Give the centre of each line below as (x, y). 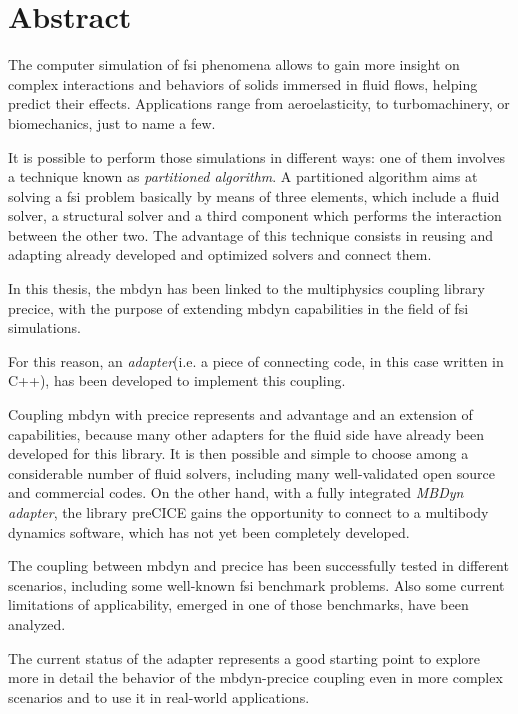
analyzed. (37, 623)
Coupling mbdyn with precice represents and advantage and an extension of (240, 414)
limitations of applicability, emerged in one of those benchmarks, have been (238, 604)
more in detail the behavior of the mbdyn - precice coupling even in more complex (255, 677)
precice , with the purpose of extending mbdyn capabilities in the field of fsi (238, 307)
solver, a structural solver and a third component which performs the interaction (255, 215)
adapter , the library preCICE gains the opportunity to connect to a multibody (248, 512)
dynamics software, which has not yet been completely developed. (209, 531)
